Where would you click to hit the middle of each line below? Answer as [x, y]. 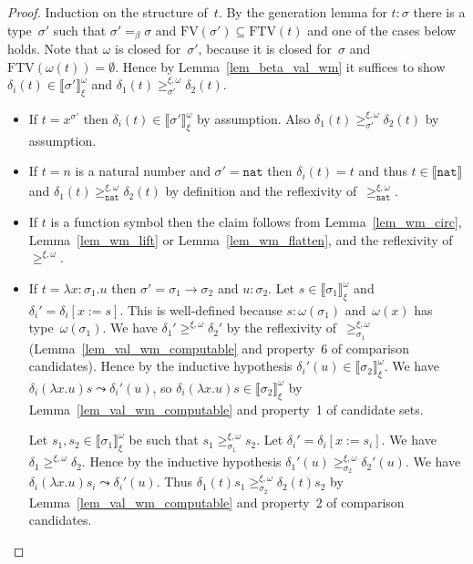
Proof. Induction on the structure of [108, 12]
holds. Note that [53, 49]
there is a [439, 12]
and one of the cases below [382, 30]
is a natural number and [143, 171]
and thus [383, 171]
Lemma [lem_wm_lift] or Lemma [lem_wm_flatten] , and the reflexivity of [241, 239]
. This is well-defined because [201, 309]
